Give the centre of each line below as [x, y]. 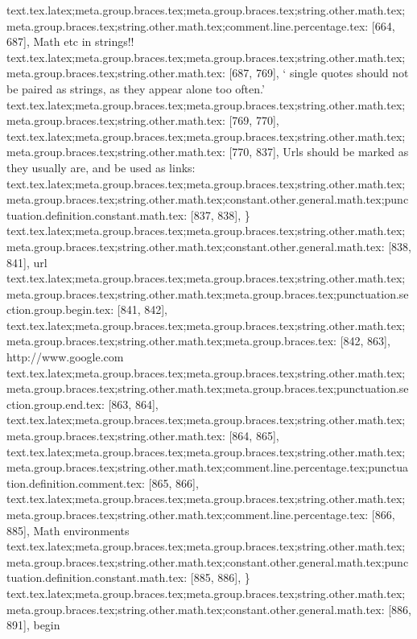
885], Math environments [68, 530]
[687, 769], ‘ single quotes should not [319, 73]
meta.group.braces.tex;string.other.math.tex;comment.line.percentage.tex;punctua [207, 467]
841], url [27, 262]
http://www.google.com [65, 357]
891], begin [33, 625]
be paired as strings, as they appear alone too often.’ [136, 88]
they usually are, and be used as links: [101, 167]
